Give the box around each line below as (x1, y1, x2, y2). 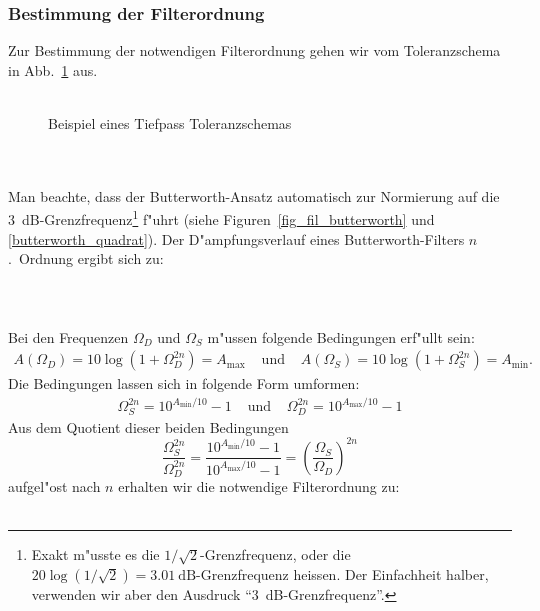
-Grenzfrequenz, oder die (200, 544, 351, 565)
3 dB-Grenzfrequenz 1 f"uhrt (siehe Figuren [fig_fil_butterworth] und (8, 206, 435, 230)
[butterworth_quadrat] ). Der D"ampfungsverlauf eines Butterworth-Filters (8, 228, 465, 249)
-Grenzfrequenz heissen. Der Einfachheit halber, (196, 564, 489, 585)
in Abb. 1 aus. (8, 59, 98, 80)
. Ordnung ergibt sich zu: (8, 248, 164, 269)
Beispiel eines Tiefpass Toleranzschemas (48, 113, 292, 133)
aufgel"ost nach (8, 476, 101, 497)
